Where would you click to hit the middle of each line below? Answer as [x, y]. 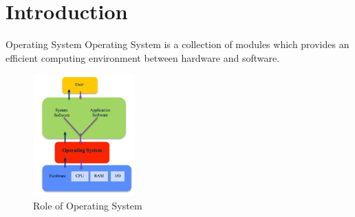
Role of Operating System [88, 206]
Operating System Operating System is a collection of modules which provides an [177, 44]
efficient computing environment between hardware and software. [143, 57]
